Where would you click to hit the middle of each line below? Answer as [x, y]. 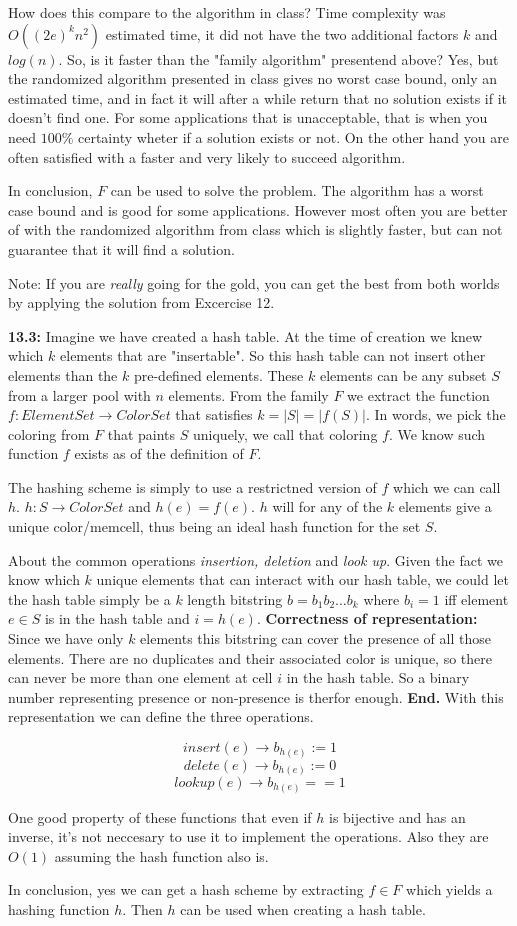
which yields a [449, 889]
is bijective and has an [397, 816]
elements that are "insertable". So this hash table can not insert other [273, 355]
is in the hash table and [117, 618]
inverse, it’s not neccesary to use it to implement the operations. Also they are [248, 836]
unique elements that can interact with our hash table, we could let [303, 579]
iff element [476, 598]
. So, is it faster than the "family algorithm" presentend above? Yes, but [278, 58]
